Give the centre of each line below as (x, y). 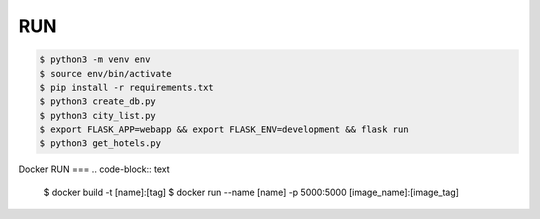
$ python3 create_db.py (98, 101)
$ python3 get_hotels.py (100, 143)
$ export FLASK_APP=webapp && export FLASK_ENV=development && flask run (224, 129)
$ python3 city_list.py (98, 115)
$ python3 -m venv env (95, 59)
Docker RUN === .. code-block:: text (94, 169)
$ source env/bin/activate (105, 73)
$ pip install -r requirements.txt (126, 87)
